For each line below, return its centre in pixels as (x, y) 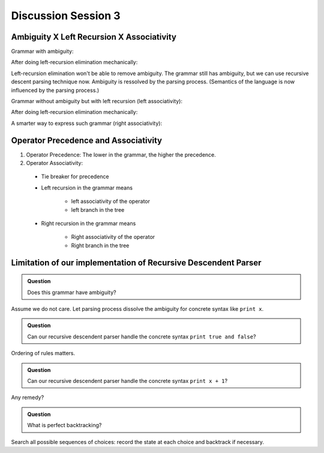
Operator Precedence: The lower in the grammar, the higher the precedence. (121, 154)
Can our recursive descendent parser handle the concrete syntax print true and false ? (142, 337)
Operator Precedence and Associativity (86, 140)
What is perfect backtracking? (64, 425)
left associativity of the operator (110, 202)
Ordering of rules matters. (43, 353)
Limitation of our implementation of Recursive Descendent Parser (136, 262)
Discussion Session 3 (66, 16)
